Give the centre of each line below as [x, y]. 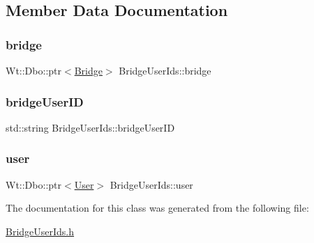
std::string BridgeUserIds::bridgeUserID [90, 127]
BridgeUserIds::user [151, 184]
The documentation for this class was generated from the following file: [157, 208]
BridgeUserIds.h [40, 231]
